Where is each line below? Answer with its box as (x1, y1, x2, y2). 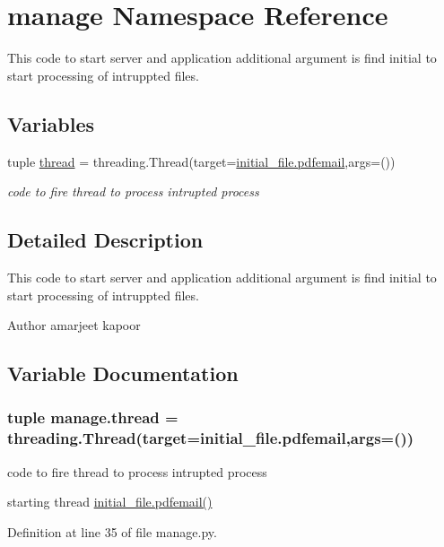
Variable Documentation (7, 360, 239, 387)
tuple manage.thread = (7, 406, 178, 429)
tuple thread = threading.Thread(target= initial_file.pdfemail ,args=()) (7, 152, 396, 170)
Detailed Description (7, 226, 204, 254)
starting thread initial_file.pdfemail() (7, 492, 213, 511)
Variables (7, 109, 95, 137)
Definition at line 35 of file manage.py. (7, 522, 217, 541)
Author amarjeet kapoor (7, 316, 141, 334)
